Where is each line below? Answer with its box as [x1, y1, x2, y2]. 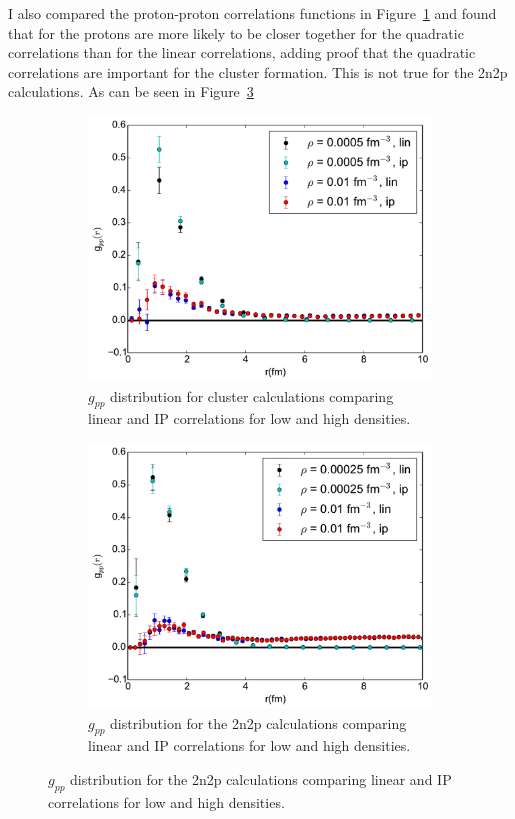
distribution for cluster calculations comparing [110, 385, 394, 406]
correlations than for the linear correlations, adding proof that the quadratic [8, 42, 476, 63]
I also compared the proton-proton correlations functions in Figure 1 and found [8, 3, 497, 23]
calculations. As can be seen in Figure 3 [8, 81, 254, 102]
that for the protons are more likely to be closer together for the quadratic [8, 22, 464, 43]
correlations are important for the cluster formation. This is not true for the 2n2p [8, 61, 508, 82]
